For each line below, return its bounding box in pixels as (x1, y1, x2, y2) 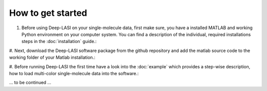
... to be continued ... (9, 80, 51, 86)
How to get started (9, 7, 88, 18)
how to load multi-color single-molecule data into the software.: (9, 70, 139, 76)
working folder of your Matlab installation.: (9, 54, 96, 60)
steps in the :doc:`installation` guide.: (21, 39, 97, 45)
